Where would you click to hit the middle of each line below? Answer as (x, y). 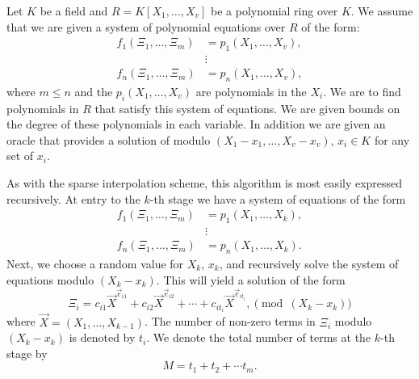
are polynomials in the (251, 91)
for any (392, 139)
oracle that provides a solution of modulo (109, 139)
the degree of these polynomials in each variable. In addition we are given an (196, 124)
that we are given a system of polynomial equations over (146, 26)
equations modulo (50, 279)
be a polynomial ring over (274, 11)
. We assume (382, 11)
